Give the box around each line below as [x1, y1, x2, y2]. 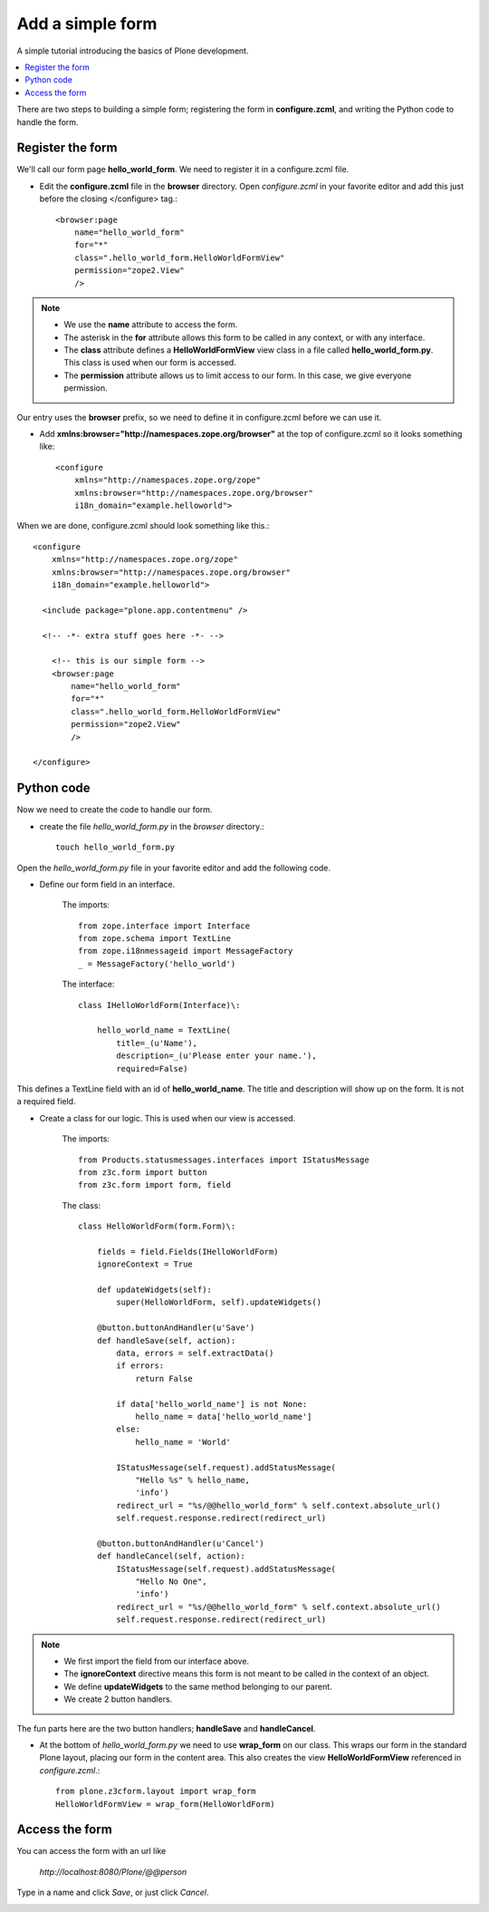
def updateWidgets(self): [96, 1285, 213, 1296]
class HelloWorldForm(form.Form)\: [78, 1221, 236, 1232]
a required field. [16, 1096, 76, 1107]
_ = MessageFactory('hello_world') [78, 958, 236, 969]
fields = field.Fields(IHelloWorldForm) [96, 1247, 280, 1257]
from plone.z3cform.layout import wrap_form [55, 1786, 257, 1797]
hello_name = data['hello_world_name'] [135, 1411, 312, 1422]
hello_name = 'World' [135, 1437, 231, 1447]
